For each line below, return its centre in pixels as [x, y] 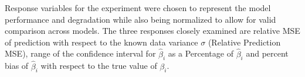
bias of [17, 66]
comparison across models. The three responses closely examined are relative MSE [152, 31]
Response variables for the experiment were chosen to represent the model [138, 8]
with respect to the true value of [99, 66]
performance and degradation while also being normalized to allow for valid [140, 19]
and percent [267, 53]
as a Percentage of [201, 53]
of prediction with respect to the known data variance [101, 42]
